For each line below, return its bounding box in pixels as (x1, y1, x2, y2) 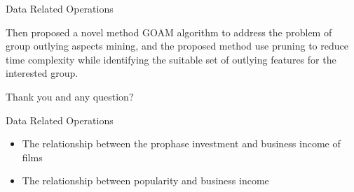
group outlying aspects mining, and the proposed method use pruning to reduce (6, 38, 348, 53)
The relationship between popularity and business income (22, 173, 269, 188)
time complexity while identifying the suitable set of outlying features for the (6, 52, 336, 66)
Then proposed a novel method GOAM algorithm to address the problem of (6, 24, 332, 39)
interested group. (6, 66, 79, 80)
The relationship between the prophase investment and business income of (22, 136, 341, 151)
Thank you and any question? (6, 89, 134, 103)
